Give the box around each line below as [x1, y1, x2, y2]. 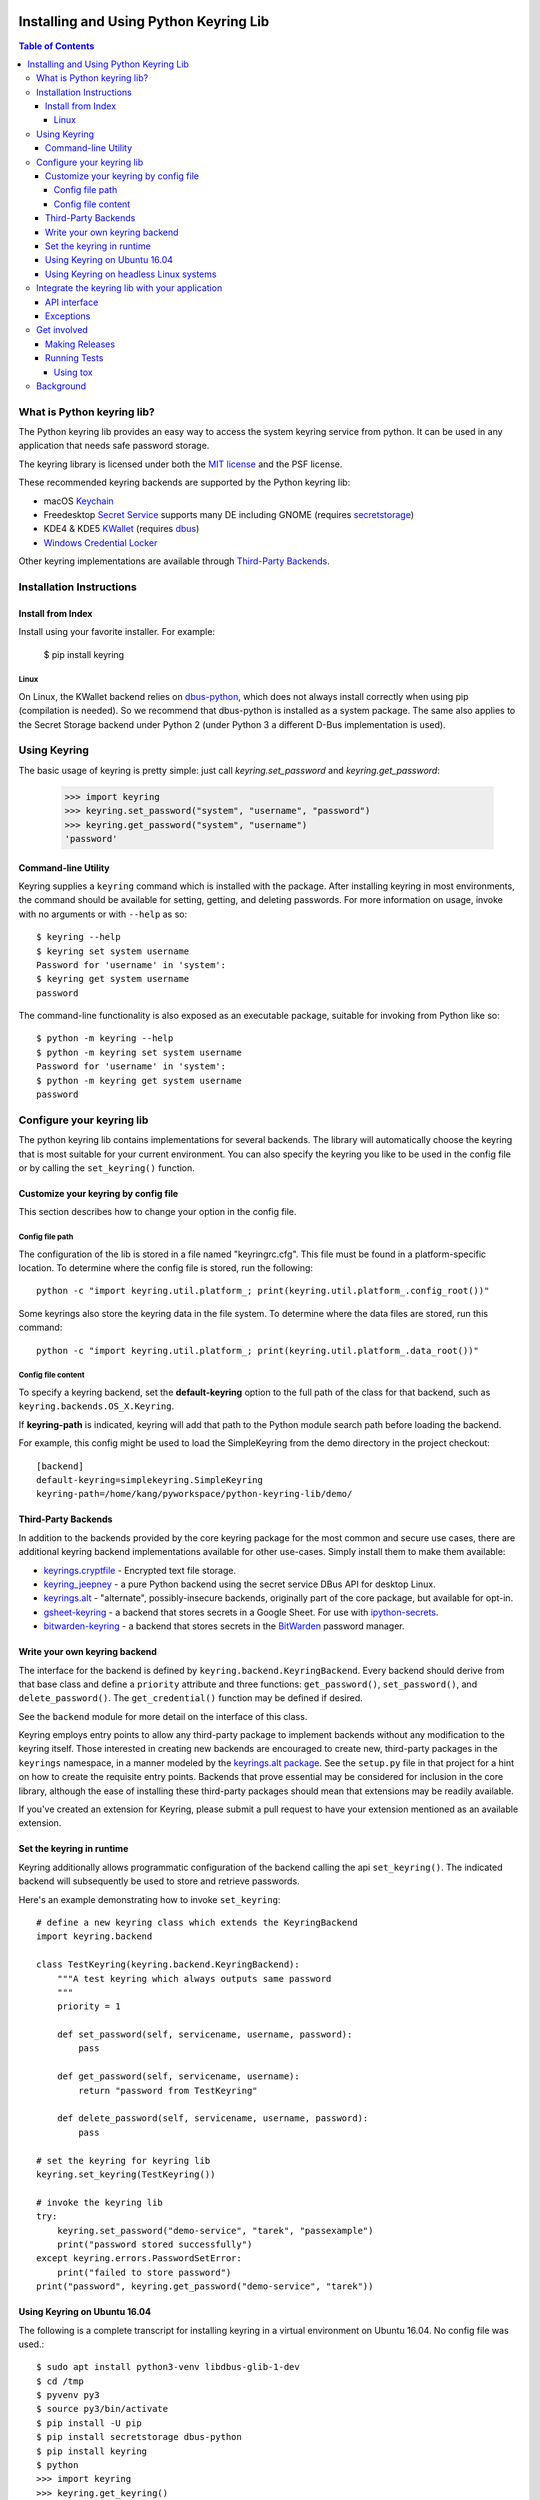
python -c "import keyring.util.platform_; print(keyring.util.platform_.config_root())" [36, 1285, 490, 1297]
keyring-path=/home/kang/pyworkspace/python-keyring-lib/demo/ [36, 1488, 353, 1500]
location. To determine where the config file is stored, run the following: [18, 1262, 314, 1274]
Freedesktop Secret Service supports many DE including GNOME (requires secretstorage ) [43, 508, 415, 520]
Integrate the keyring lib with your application [36, 282, 223, 294]
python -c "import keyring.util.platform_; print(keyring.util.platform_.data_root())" [36, 1345, 480, 1356]
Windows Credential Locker [43, 536, 158, 549]
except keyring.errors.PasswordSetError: [36, 2253, 242, 2264]
